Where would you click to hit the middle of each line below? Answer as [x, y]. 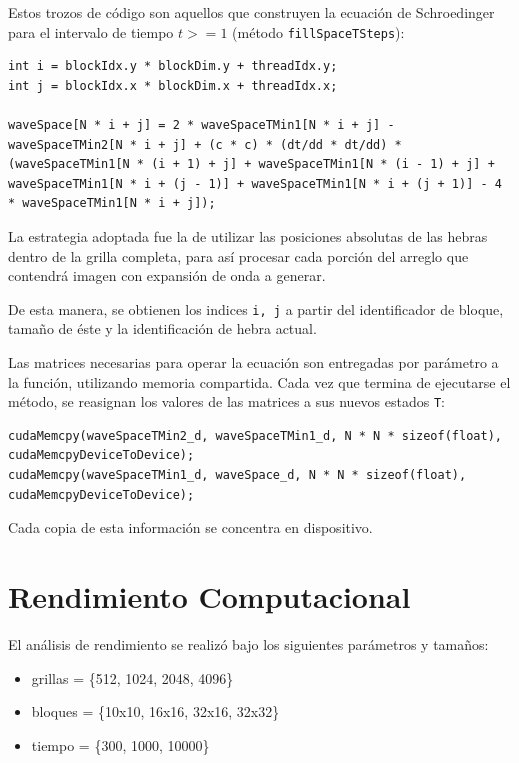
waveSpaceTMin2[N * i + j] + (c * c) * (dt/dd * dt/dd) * [205, 144]
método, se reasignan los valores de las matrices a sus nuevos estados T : [226, 401]
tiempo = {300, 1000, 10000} [120, 744]
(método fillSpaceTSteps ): [318, 31]
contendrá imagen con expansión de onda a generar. [167, 275]
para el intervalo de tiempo [91, 31]
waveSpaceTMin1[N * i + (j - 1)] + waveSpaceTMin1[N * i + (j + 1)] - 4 [255, 183]
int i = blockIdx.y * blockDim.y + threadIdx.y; [173, 66]
